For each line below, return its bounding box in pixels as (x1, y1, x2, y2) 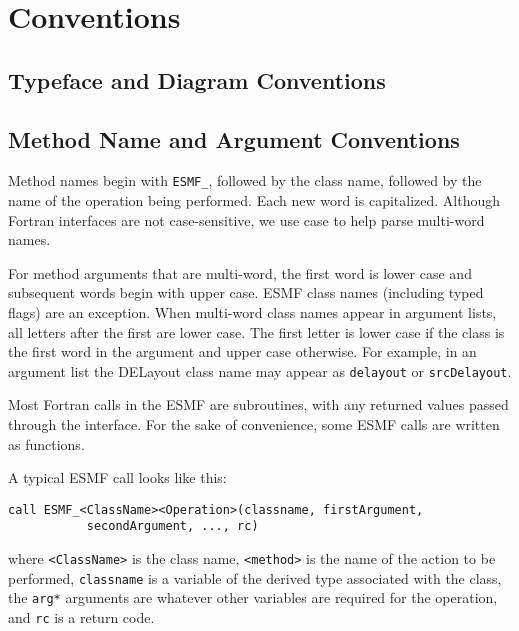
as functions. (8, 433, 85, 454)
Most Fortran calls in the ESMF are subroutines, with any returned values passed (8, 394, 509, 415)
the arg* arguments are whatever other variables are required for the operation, (8, 587, 498, 608)
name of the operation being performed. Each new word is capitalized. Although (8, 190, 501, 211)
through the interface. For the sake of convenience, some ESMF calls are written (8, 414, 500, 435)
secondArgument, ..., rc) (86, 519, 259, 534)
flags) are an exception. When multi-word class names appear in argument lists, (8, 301, 497, 322)
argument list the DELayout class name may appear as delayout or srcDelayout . (8, 360, 512, 381)
